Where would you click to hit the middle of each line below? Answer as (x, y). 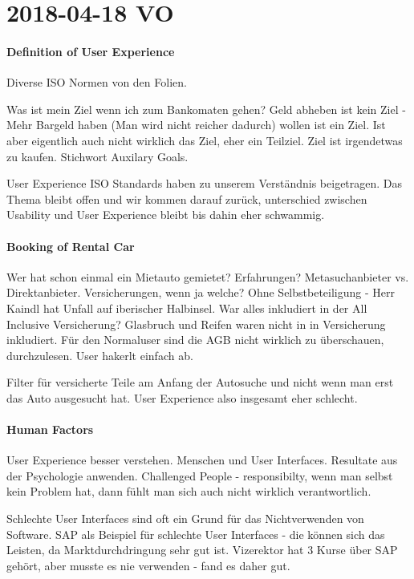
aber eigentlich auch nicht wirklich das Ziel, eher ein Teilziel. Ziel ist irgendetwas (205, 140)
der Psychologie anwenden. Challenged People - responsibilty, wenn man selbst (200, 475)
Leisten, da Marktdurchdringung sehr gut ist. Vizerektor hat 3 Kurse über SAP (202, 550)
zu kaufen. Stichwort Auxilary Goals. (97, 156)
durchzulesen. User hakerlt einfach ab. (100, 355)
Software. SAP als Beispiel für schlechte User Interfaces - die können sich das (196, 534)
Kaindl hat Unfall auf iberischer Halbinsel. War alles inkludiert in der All (187, 308)
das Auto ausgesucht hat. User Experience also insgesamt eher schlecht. (182, 397)
